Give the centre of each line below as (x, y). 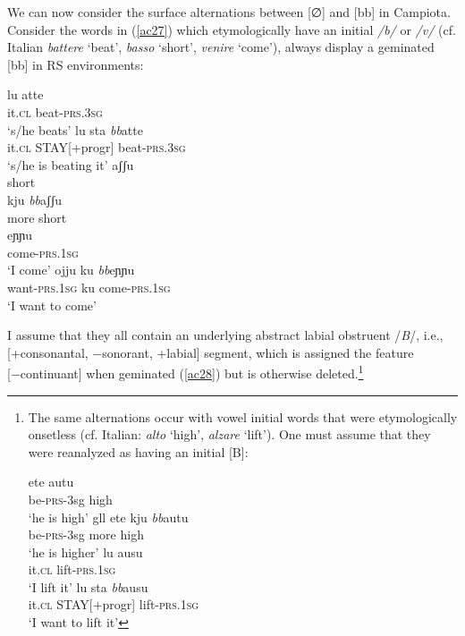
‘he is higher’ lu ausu (85, 551)
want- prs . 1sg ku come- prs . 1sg (89, 287)
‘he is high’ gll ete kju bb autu (108, 517)
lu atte (25, 94)
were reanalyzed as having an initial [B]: (138, 451)
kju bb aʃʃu (35, 199)
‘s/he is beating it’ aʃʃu (71, 164)
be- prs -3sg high (70, 499)
